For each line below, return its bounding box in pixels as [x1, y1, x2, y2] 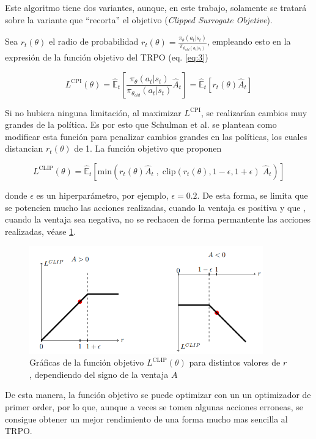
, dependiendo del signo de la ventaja [29, 367, 169, 380]
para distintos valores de [189, 356, 281, 369]
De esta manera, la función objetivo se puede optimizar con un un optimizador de [5, 388, 311, 401]
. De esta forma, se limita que [197, 188, 308, 201]
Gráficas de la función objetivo [29, 356, 144, 369]
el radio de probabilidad [49, 35, 139, 48]
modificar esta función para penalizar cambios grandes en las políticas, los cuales [5, 130, 307, 142]
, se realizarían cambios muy [200, 106, 307, 119]
